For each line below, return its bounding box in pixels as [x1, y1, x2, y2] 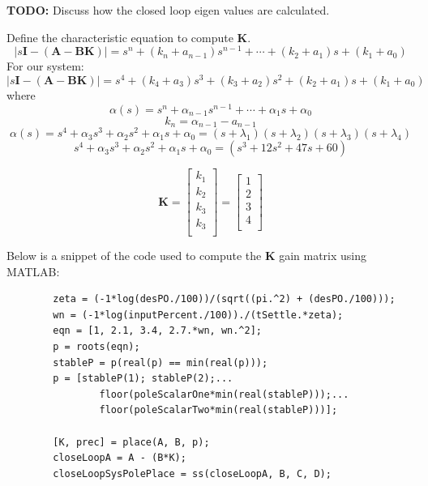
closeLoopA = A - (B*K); [53, 452, 186, 464]
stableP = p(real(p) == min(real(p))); [53, 356, 268, 369]
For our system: [6, 58, 84, 75]
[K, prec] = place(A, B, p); [53, 436, 210, 448]
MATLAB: [6, 262, 60, 279]
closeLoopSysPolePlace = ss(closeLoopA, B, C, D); [53, 467, 332, 480]
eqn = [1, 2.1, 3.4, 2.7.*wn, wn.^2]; [53, 325, 262, 337]
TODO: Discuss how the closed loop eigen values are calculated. [6, 2, 330, 18]
